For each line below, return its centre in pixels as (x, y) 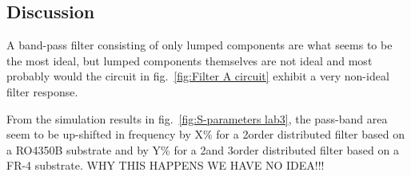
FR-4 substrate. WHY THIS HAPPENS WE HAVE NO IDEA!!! (166, 165)
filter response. (42, 91)
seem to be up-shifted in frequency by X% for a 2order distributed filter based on (205, 134)
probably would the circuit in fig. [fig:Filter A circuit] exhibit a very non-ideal (198, 76)
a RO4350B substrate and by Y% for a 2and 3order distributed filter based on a (203, 149)
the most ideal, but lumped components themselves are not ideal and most (190, 60)
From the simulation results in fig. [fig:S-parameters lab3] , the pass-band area (197, 118)
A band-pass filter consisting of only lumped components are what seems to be (200, 45)
